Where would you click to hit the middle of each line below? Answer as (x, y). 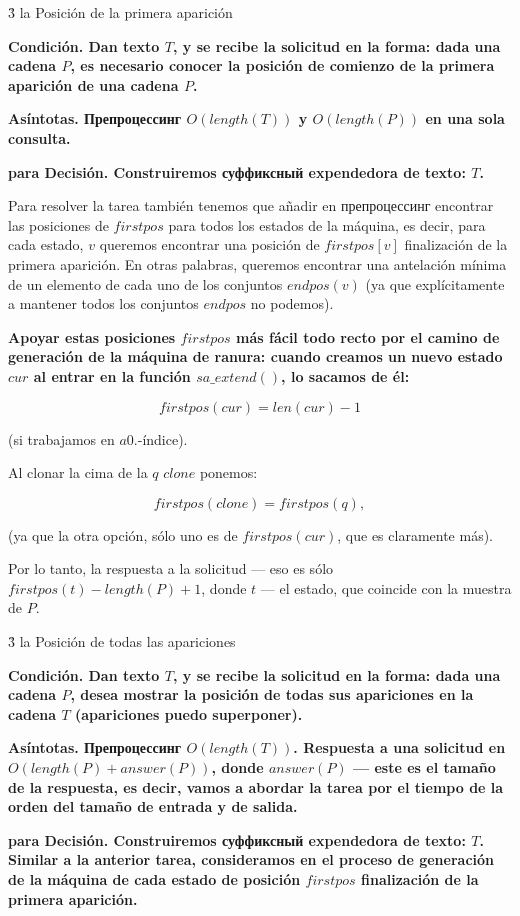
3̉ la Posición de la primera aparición (120, 12)
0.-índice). (157, 438)
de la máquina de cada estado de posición (154, 879)
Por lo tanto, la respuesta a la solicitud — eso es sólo (171, 568)
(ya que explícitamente (435, 283)
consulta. (39, 137)
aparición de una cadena (93, 84)
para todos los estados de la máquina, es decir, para (327, 224)
